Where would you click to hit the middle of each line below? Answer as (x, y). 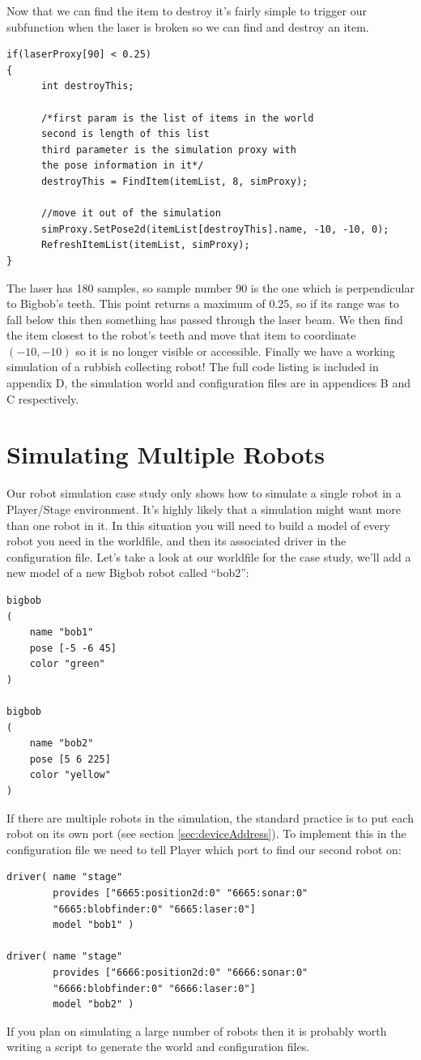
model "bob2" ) (94, 1004)
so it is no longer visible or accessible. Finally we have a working (235, 350)
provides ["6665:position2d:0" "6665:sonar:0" (181, 893)
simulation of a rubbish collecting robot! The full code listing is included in (193, 367)
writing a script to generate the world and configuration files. (158, 1047)
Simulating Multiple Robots (166, 454)
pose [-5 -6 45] (73, 648)
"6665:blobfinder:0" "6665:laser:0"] (154, 909)
